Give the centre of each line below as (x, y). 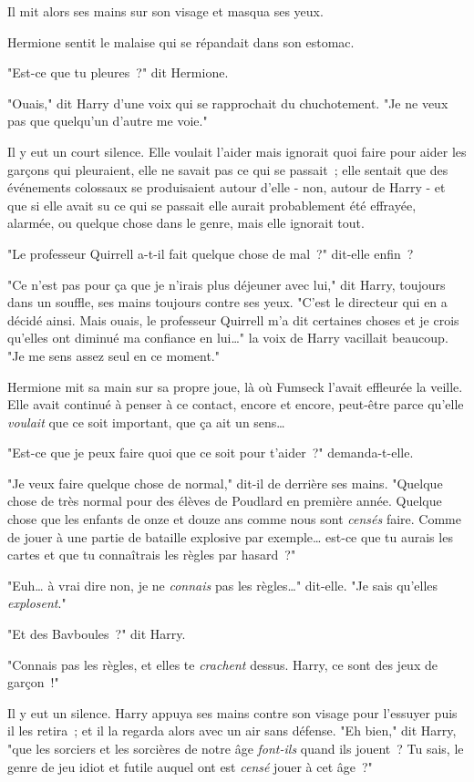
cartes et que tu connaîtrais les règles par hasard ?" (152, 555)
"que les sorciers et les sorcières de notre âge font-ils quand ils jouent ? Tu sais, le (236, 748)
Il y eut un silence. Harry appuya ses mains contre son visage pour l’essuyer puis (232, 712)
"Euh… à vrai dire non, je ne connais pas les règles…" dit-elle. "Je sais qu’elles (223, 585)
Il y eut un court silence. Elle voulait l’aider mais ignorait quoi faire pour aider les (237, 151)
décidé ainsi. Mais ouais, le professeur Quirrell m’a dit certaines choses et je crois (233, 319)
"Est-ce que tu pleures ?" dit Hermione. (118, 72)
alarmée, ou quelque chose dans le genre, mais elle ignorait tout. (186, 223)
